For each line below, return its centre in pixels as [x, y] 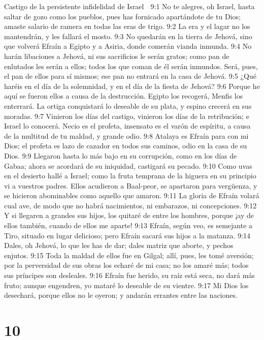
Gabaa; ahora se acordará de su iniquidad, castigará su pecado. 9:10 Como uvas [128, 165]
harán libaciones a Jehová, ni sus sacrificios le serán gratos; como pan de [117, 56]
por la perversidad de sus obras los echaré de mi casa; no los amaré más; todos [126, 265]
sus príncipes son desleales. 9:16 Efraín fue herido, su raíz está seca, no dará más [129, 275]
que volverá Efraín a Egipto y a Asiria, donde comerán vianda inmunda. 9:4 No [128, 46]
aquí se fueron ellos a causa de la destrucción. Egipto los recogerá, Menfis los [124, 96]
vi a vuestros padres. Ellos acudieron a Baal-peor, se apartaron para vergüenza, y [131, 185]
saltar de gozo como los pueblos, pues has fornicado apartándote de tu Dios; [122, 16]
